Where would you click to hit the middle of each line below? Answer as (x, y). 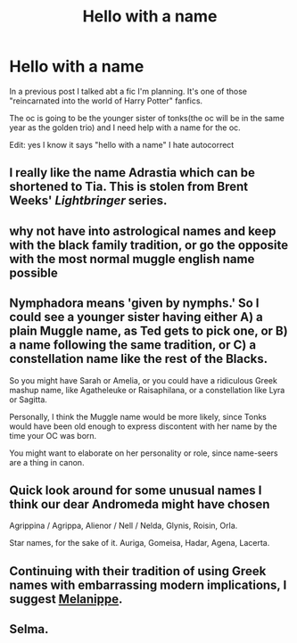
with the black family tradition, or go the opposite (149, 245)
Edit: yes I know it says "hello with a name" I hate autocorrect (122, 144)
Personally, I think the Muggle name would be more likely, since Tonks (138, 416)
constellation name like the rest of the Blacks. (139, 359)
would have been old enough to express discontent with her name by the (143, 426)
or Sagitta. (28, 400)
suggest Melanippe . (66, 599)
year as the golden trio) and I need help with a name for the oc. (125, 128)
